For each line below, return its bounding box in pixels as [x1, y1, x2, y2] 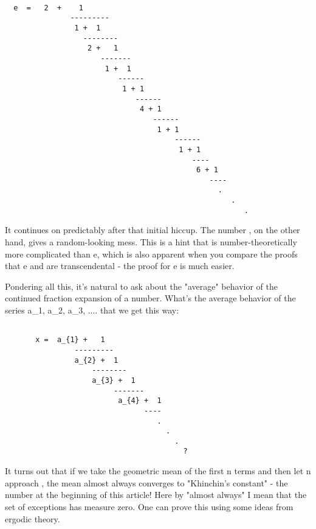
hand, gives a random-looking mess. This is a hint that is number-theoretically [5, 236, 297, 248]
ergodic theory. [5, 512, 60, 525]
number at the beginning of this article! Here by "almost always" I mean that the [5, 488, 307, 501]
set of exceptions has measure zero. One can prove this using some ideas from [5, 500, 294, 513]
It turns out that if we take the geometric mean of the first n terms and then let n [5, 464, 311, 477]
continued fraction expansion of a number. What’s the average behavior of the [5, 292, 296, 304]
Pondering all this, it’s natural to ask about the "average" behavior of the [5, 279, 278, 292]
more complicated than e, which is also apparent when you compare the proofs [5, 247, 298, 260]
